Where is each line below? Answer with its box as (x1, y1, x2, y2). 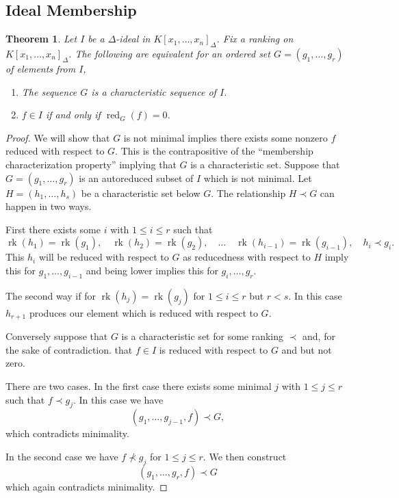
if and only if (45, 107, 101, 122)
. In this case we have (73, 392, 164, 406)
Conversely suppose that (5, 329, 108, 343)
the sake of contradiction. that (5, 342, 133, 356)
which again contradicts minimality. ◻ (5, 479, 168, 493)
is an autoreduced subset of (79, 170, 194, 185)
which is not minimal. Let (203, 170, 312, 185)
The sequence (21, 84, 77, 99)
